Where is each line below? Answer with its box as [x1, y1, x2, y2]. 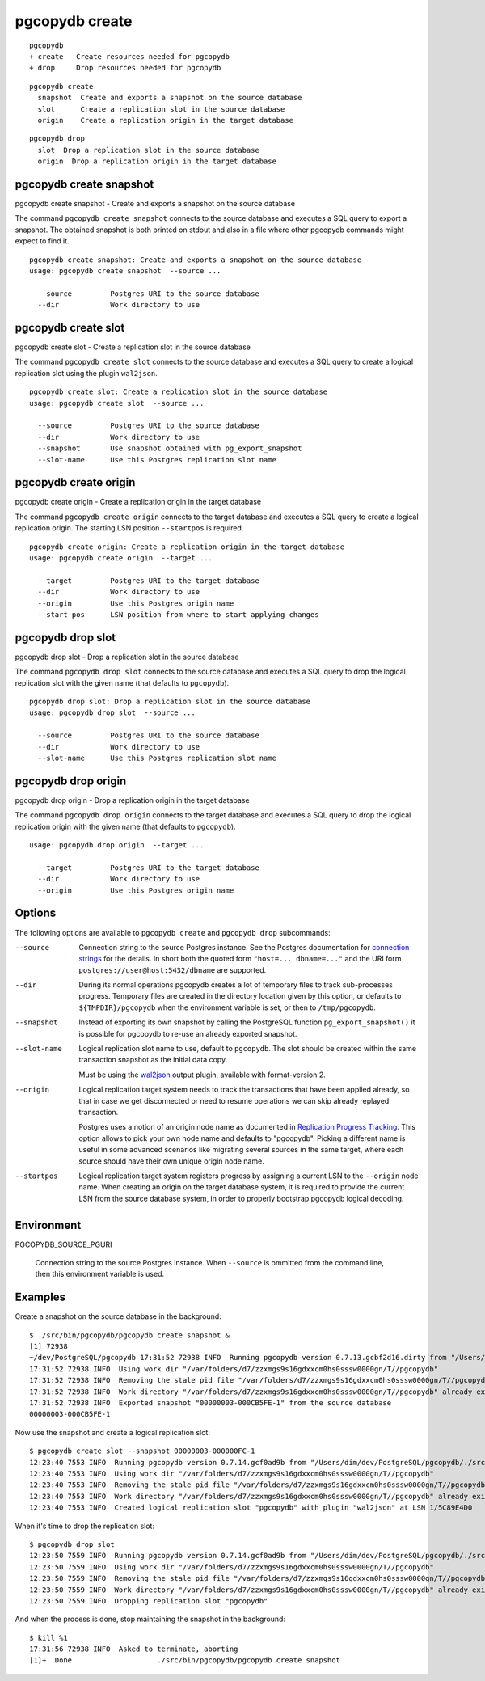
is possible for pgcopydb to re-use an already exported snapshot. [78, 1028, 297, 1038]
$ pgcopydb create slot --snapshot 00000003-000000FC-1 [29, 1447, 255, 1455]
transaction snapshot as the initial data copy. [78, 1055, 228, 1065]
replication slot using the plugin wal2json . [15, 368, 158, 378]
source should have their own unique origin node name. [78, 1156, 264, 1166]
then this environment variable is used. [35, 1269, 165, 1279]
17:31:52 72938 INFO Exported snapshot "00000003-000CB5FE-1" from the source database [29, 1399, 392, 1408]
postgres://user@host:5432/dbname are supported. [78, 965, 267, 974]
